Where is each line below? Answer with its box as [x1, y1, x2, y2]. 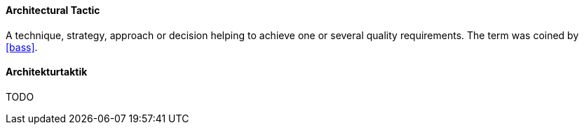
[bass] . [6, 41, 38, 53]
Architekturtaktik [6, 66, 88, 78]
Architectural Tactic [6, 4, 100, 16]
